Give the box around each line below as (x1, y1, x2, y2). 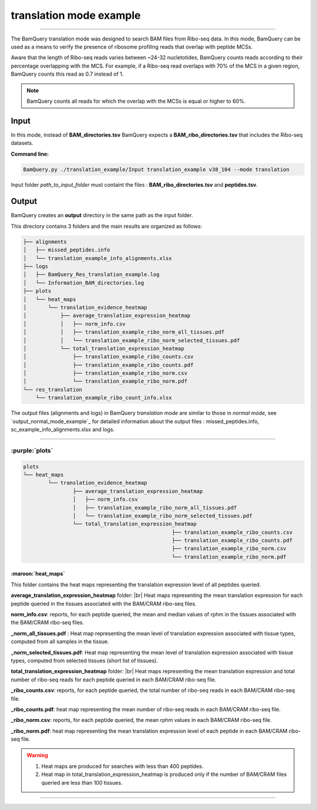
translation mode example (11, 9, 141, 22)
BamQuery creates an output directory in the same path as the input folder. (11, 212, 193, 219)
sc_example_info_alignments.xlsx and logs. (11, 426, 115, 433)
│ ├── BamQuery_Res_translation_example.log (23, 271, 160, 278)
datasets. (11, 140, 33, 147)
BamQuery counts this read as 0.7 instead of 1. (11, 70, 124, 77)
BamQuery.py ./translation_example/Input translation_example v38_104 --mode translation (23, 166, 290, 173)
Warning (26, 752, 48, 759)
